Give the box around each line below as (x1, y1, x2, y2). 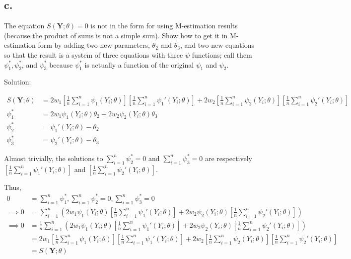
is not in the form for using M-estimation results (90, 20, 238, 31)
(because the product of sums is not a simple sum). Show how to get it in (4, 30, 228, 40)
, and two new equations (180, 40, 254, 50)
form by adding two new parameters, (38, 40, 150, 50)
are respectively (205, 153, 252, 163)
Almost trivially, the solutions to (4, 153, 103, 163)
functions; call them (192, 49, 252, 60)
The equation (4, 20, 45, 31)
